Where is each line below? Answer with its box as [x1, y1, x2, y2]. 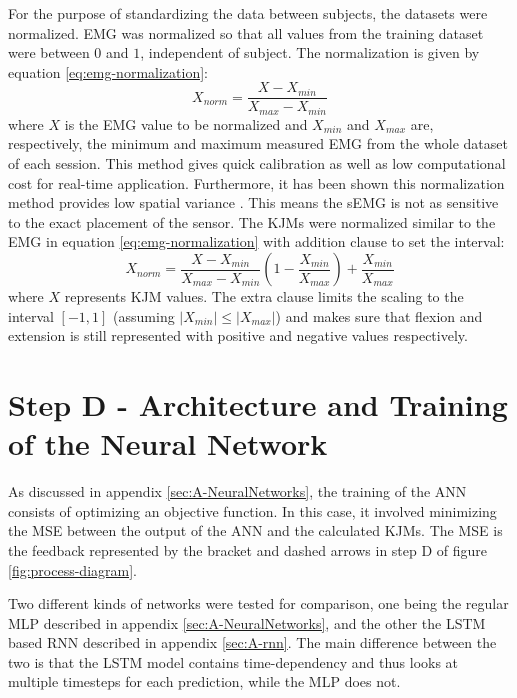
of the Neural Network [8, 423, 328, 464]
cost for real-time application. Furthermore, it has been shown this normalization [8, 172, 505, 193]
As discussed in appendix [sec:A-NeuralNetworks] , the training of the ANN [8, 481, 467, 502]
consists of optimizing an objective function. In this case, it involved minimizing [8, 500, 497, 521]
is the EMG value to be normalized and [64, 113, 308, 134]
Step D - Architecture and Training [8, 384, 508, 425]
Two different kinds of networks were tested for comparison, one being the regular [8, 593, 509, 614]
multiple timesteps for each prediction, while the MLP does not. [8, 671, 401, 692]
